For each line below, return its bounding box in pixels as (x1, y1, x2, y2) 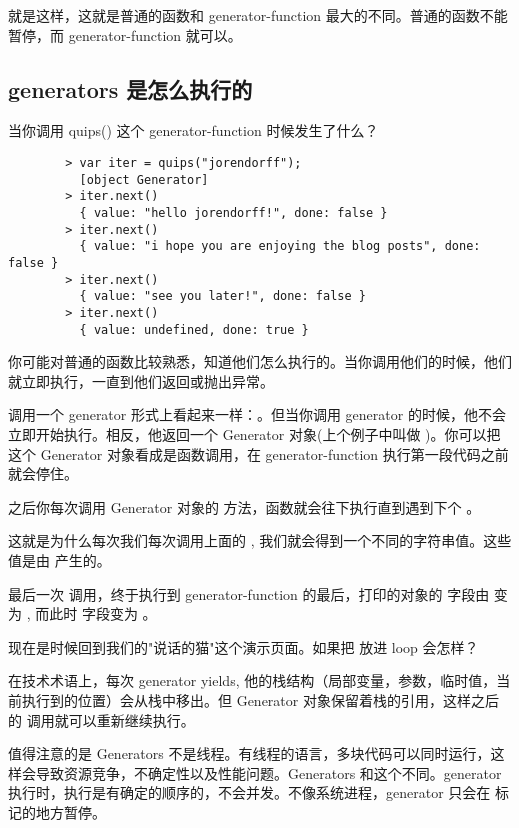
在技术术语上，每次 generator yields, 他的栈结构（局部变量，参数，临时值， (8, 670, 497, 691)
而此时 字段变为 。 (35, 603, 157, 624)
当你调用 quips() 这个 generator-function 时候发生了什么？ (8, 120, 379, 141)
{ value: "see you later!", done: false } (79, 289, 366, 304)
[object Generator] (79, 172, 209, 187)
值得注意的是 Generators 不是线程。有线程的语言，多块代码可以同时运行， (8, 743, 491, 764)
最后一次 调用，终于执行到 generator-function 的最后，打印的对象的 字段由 (8, 583, 490, 604)
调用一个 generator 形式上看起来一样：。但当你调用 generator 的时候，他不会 (8, 404, 506, 425)
